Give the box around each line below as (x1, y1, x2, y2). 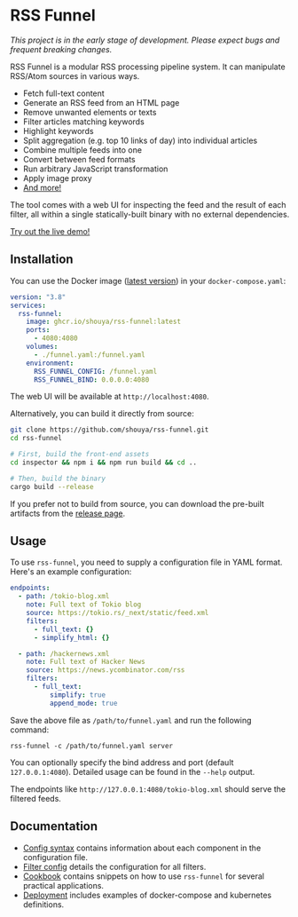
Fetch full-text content (22, 88, 105, 99)
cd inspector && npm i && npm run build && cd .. (10, 458, 198, 467)
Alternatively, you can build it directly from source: (10, 408, 194, 419)
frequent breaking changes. (10, 43, 113, 54)
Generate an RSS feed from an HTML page (22, 97, 180, 107)
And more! (22, 182, 62, 193)
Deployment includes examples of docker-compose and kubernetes (22, 889, 272, 900)
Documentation (10, 818, 98, 834)
